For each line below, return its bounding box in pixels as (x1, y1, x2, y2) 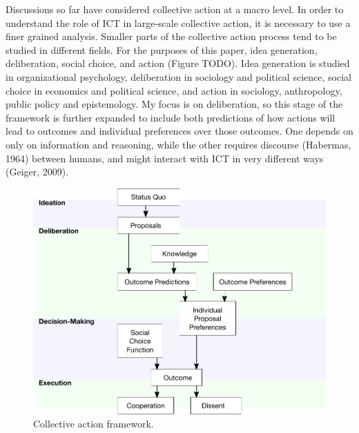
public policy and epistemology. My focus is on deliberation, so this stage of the (6, 97, 343, 111)
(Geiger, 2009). (6, 164, 69, 179)
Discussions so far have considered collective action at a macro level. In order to (6, 2, 344, 16)
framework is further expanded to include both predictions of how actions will (6, 110, 336, 124)
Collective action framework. (33, 416, 154, 431)
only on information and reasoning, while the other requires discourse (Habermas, (6, 137, 351, 151)
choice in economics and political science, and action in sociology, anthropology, (6, 83, 342, 97)
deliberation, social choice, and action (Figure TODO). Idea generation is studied (6, 56, 350, 70)
